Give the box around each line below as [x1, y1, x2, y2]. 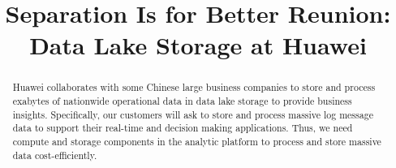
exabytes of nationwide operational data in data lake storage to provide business [12, 94, 352, 108]
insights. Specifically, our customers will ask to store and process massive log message [12, 107, 373, 121]
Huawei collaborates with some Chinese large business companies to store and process [12, 80, 376, 94]
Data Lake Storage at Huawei [29, 28, 367, 62]
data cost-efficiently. [12, 148, 97, 162]
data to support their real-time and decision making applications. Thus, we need [12, 121, 353, 135]
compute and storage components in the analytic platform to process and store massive [12, 134, 381, 148]
